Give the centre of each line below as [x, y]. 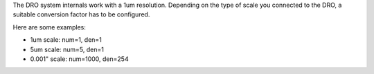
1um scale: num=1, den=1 [66, 40]
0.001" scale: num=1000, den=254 [79, 59]
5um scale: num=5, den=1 [67, 49]
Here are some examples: [50, 27]
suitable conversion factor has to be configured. [81, 14]
